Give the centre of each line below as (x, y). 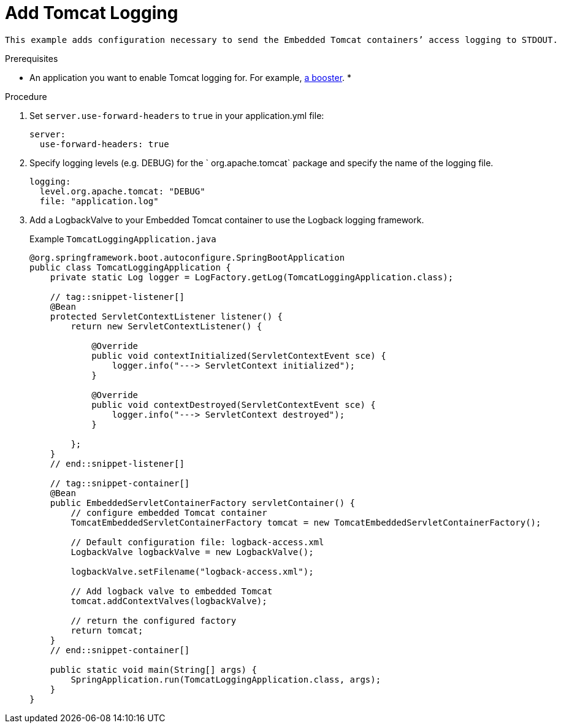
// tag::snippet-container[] (120, 483)
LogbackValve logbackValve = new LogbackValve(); (192, 552)
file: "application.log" (99, 201)
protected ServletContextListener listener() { (166, 316)
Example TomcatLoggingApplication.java (123, 239)
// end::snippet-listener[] (117, 463)
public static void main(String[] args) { (153, 669)
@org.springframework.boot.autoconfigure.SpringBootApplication (187, 257)
